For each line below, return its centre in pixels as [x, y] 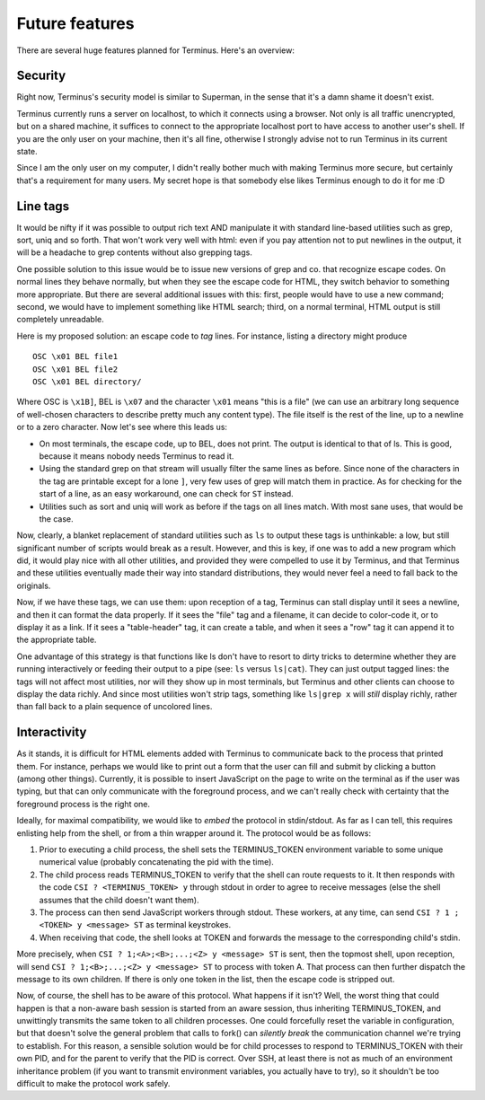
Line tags [43, 206]
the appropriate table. [57, 640]
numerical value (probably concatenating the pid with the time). [156, 862]
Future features [75, 23]
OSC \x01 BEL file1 [75, 356]
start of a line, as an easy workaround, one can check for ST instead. [166, 494]
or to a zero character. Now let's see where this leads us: [122, 427]
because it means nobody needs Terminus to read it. [137, 456]
